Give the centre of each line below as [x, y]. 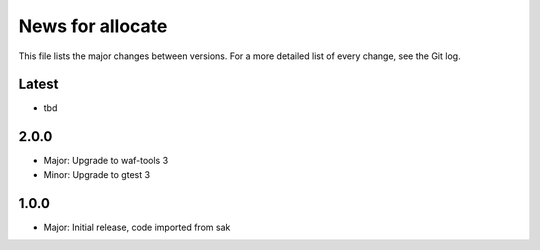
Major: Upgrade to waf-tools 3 [106, 161]
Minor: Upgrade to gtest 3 [96, 174]
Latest [38, 84]
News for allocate [93, 26]
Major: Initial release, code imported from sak [137, 227]
